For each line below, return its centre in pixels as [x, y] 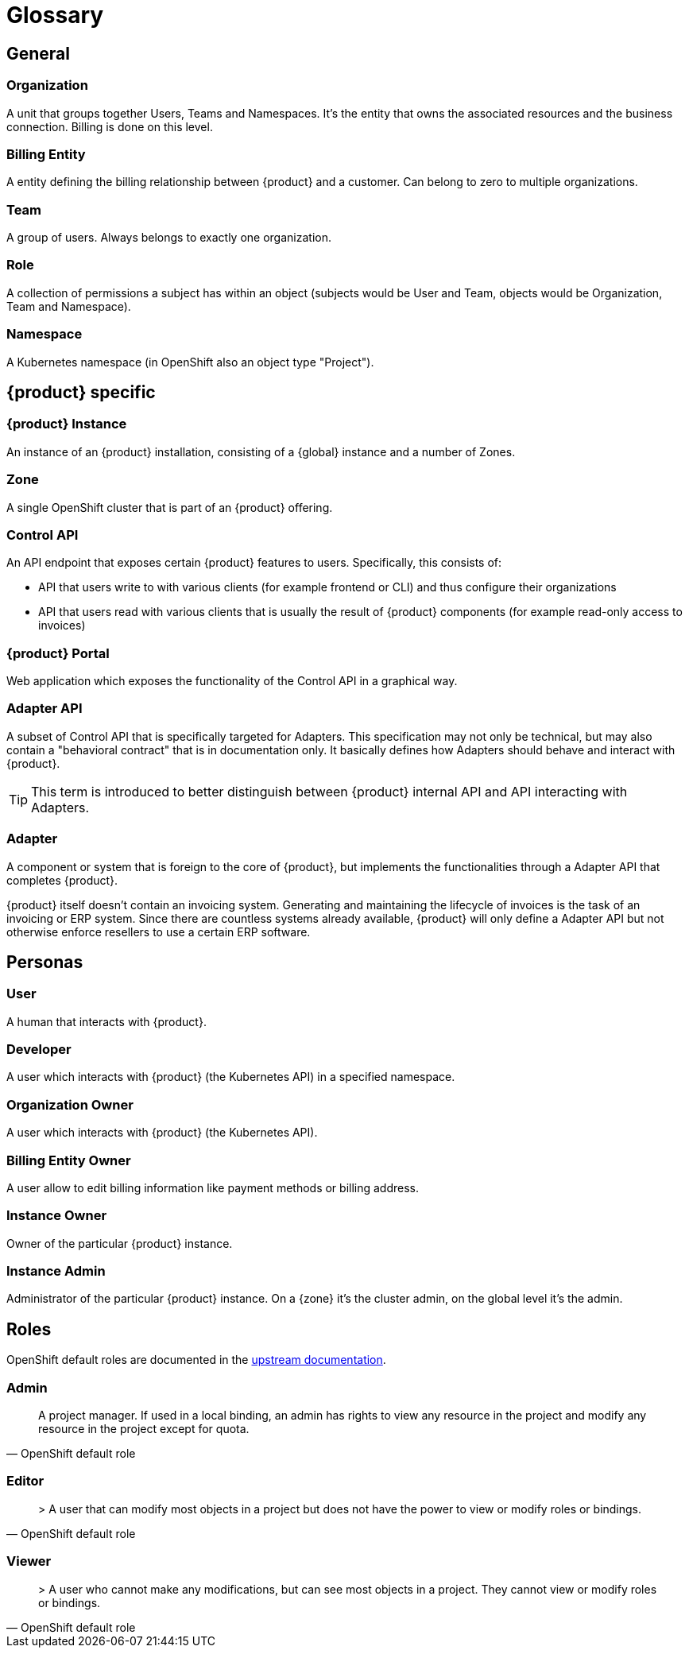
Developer [39, 1050]
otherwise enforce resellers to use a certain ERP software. [159, 932]
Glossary [55, 15]
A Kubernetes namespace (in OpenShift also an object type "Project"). [190, 362]
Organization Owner [70, 1104]
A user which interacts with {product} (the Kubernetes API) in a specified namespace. [231, 1077]
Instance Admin [56, 1271]
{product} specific [81, 392]
